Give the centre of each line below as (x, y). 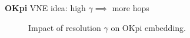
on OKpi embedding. (148, 27)
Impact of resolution (65, 27)
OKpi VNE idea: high (45, 7)
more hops (131, 7)
